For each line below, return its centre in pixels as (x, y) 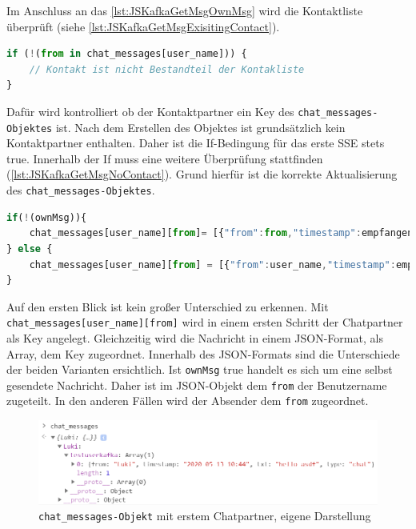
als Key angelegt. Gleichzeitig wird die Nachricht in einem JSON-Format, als (195, 337)
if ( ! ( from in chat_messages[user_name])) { (127, 54)
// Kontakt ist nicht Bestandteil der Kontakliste (167, 69)
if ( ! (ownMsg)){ (47, 217)
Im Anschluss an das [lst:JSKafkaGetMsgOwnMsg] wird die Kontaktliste (185, 10)
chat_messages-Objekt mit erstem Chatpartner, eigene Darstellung (205, 516)
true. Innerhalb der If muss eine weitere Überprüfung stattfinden (165, 158)
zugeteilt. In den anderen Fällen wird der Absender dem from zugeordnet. (188, 401)
